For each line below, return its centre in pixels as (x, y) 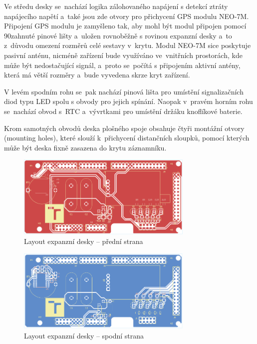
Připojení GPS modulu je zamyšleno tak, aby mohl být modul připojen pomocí (125, 26)
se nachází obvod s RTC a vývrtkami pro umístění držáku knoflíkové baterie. (123, 111)
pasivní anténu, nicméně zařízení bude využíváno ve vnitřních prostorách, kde (123, 55)
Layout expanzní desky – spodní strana (84, 335)
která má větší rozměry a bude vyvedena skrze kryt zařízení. (97, 75)
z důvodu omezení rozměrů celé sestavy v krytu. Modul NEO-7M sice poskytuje (128, 45)
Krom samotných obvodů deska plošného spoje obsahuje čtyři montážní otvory (124, 128)
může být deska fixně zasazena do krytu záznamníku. (85, 147)
